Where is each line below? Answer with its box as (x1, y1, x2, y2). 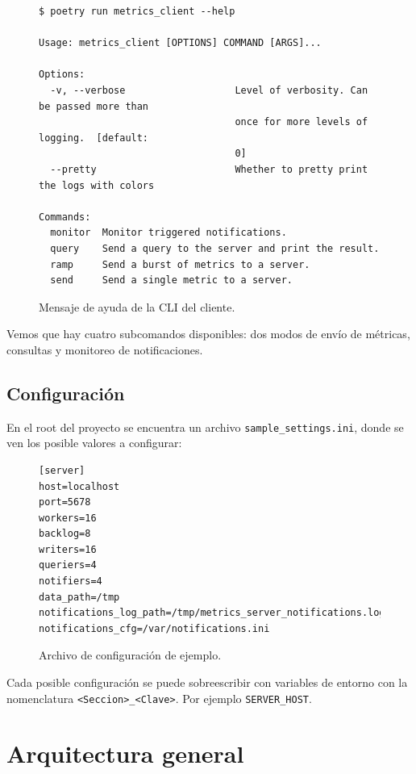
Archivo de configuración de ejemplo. (39, 646, 222, 663)
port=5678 (39, 496, 91, 508)
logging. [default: (39, 132, 149, 144)
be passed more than (39, 100, 149, 112)
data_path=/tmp (39, 591, 120, 603)
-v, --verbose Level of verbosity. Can (50, 84, 368, 96)
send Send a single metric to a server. (50, 274, 293, 287)
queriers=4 (39, 559, 97, 571)
